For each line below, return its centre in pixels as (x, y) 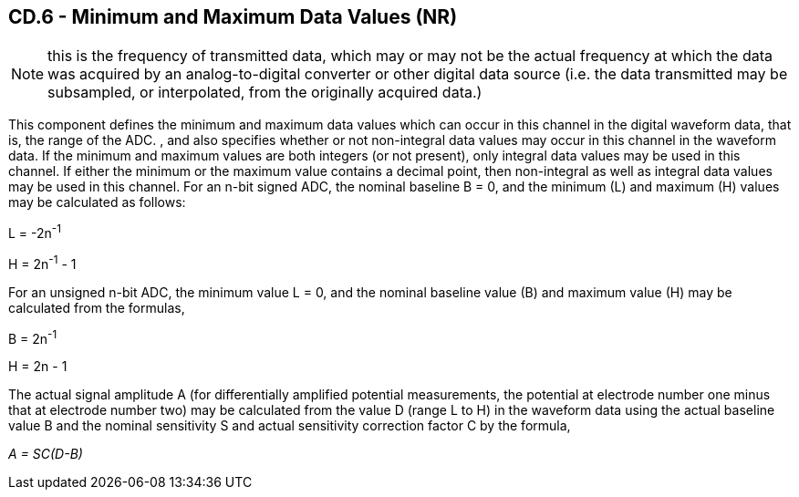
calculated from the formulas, (97, 307)
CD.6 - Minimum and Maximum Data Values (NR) (233, 17)
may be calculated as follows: (97, 202)
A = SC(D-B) (46, 454)
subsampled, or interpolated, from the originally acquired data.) (265, 93)
